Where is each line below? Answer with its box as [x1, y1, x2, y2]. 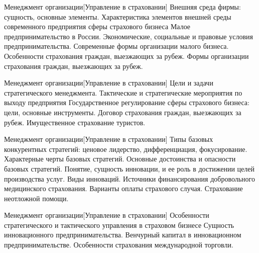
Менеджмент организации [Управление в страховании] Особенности [4, 210, 209, 220]
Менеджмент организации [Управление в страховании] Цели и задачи [4, 77, 213, 88]
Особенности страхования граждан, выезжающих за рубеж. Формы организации [4, 50, 249, 61]
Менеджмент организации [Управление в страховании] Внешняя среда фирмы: [4, 2, 241, 12]
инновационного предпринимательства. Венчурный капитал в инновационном [4, 229, 241, 240]
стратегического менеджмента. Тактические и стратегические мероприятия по [4, 87, 242, 98]
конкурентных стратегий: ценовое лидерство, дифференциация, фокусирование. [4, 143, 247, 154]
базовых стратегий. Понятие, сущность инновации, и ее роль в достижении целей [4, 163, 254, 174]
